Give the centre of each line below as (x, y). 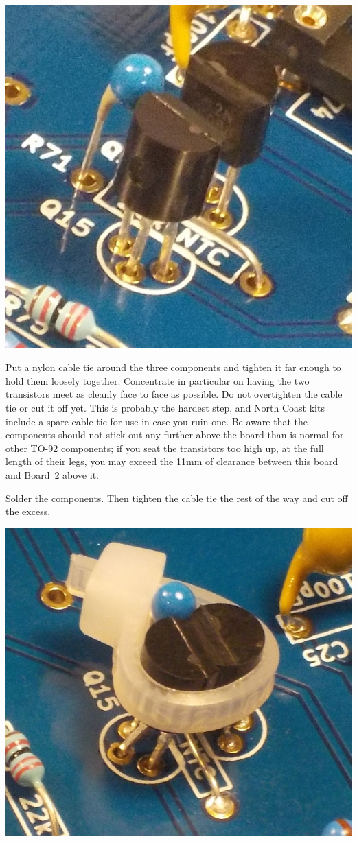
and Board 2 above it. (52, 474)
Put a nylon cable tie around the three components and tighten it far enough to (173, 367)
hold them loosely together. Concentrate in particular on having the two (158, 380)
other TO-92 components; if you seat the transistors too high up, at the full (165, 448)
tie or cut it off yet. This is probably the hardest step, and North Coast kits (165, 407)
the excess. (28, 511)
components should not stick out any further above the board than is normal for (175, 435)
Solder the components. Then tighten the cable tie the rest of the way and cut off (177, 498)
